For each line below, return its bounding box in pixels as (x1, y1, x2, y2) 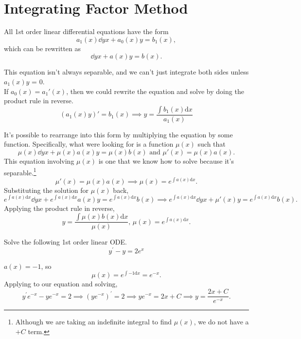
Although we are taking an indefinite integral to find (15, 317, 172, 327)
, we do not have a (194, 317, 249, 327)
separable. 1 (4, 166, 36, 177)
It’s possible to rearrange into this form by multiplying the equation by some (4, 129, 233, 139)
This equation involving (4, 155, 74, 166)
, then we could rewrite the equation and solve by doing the (66, 86, 244, 96)
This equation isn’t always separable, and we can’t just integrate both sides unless (4, 67, 249, 77)
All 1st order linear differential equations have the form (4, 26, 169, 37)
